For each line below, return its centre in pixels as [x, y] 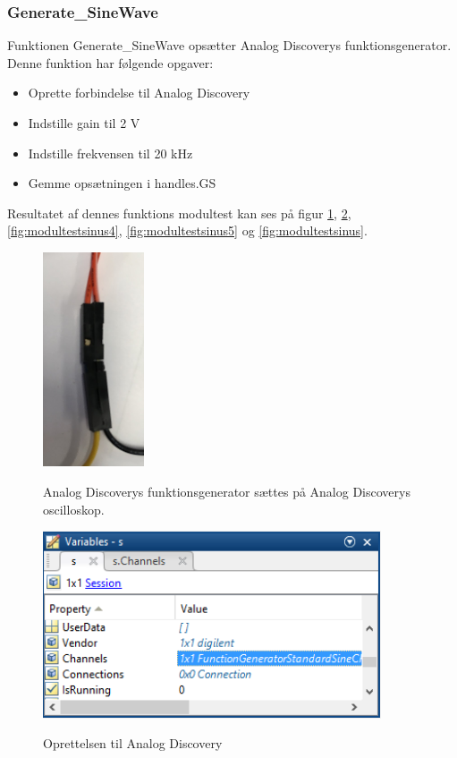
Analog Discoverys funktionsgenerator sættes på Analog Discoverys [227, 491]
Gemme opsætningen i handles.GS [122, 183]
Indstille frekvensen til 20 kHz [110, 153]
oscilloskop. [74, 509]
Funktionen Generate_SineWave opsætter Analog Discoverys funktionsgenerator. [229, 45]
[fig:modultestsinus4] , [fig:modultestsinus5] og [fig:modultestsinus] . [187, 230]
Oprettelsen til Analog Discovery [133, 743]
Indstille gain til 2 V [84, 123]
